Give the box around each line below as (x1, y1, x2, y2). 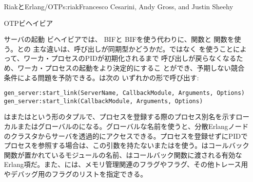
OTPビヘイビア (4, 18, 53, 28)
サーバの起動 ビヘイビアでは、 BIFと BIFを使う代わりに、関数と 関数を (4, 34, 234, 44)
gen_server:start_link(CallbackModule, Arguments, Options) (4, 97, 203, 105)
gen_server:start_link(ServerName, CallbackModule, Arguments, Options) (4, 90, 245, 97)
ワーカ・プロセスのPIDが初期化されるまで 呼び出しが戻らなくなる (23, 53, 236, 63)
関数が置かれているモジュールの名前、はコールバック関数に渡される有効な (4, 149, 242, 160)
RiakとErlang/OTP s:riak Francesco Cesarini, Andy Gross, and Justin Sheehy (4, 1, 234, 11)
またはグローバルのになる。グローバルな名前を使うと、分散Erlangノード (17, 121, 249, 131)
